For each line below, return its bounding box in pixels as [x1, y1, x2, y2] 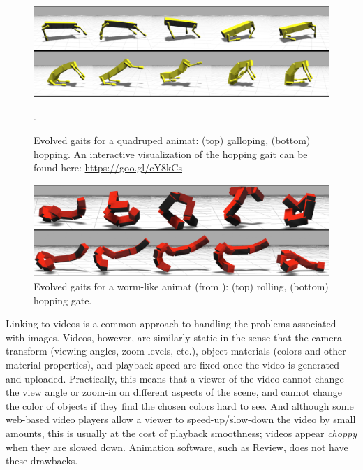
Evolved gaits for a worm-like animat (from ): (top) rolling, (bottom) [34, 279, 329, 294]
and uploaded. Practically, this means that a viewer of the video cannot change [6, 371, 344, 385]
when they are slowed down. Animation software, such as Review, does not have [6, 439, 348, 454]
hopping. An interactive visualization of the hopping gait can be [34, 146, 308, 161]
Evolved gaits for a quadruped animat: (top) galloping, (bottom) [34, 133, 311, 148]
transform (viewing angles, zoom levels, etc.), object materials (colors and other [6, 343, 346, 358]
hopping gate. [34, 292, 92, 307]
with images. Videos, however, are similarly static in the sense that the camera [6, 329, 342, 344]
